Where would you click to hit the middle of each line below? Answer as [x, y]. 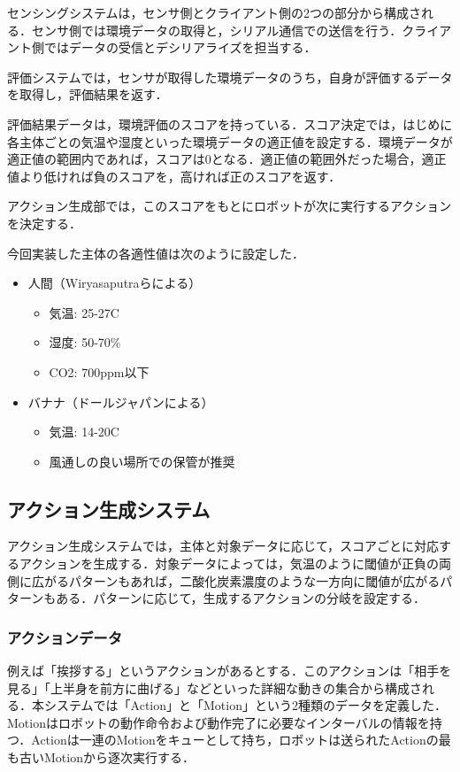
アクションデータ [65, 637]
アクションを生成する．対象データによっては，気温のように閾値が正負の [229, 564]
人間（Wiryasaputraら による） [115, 283]
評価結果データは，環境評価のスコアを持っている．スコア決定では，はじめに [230, 124]
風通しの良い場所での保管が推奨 [142, 461]
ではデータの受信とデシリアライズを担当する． [180, 47]
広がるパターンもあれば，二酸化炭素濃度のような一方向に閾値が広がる [236, 580]
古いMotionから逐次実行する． [107, 757]
